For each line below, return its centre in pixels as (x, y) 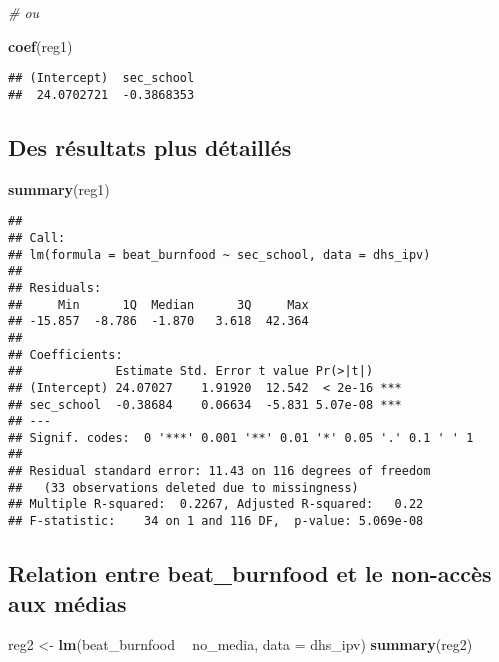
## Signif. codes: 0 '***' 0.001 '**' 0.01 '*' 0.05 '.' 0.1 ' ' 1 (241, 437)
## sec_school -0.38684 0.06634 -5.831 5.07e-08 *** (205, 404)
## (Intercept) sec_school (101, 78)
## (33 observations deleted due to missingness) (183, 487)
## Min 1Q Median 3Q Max (158, 304)
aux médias (67, 602)
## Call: (37, 237)
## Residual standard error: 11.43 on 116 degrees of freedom (219, 471)
